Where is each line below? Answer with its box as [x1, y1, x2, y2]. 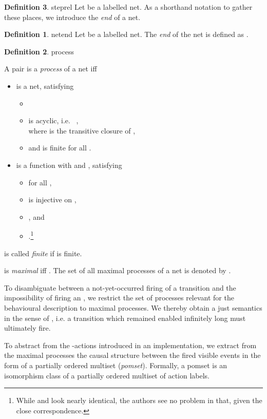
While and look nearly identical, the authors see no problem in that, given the [16, 395, 262, 406]
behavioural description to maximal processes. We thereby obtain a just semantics [4, 302, 262, 313]
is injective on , [28, 194, 77, 205]
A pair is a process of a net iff [4, 63, 97, 74]
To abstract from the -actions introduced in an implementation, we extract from [4, 339, 257, 350]
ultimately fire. [4, 322, 51, 333]
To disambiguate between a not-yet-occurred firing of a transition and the [4, 282, 236, 293]
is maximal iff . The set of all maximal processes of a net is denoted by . [4, 265, 231, 276]
